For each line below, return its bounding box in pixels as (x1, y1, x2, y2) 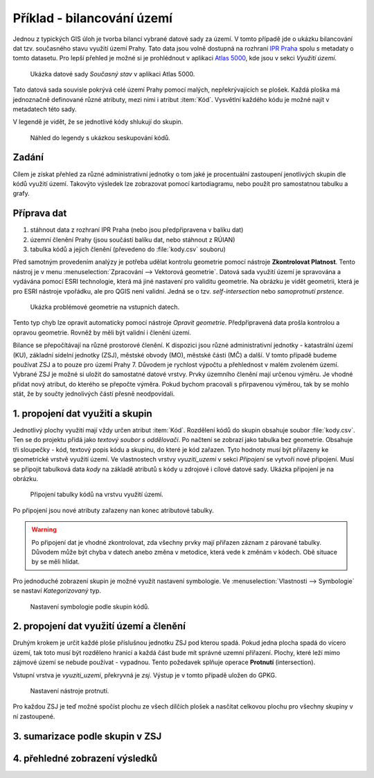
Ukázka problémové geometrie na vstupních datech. (30, 303, 180, 311)
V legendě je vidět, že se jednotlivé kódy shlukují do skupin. (12, 118, 184, 126)
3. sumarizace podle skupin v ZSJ (12, 730, 162, 742)
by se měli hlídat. (31, 557, 80, 566)
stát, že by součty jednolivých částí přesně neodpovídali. (12, 389, 175, 398)
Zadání (12, 151, 44, 163)
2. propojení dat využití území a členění (12, 620, 186, 632)
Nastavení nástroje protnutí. (30, 686, 109, 695)
